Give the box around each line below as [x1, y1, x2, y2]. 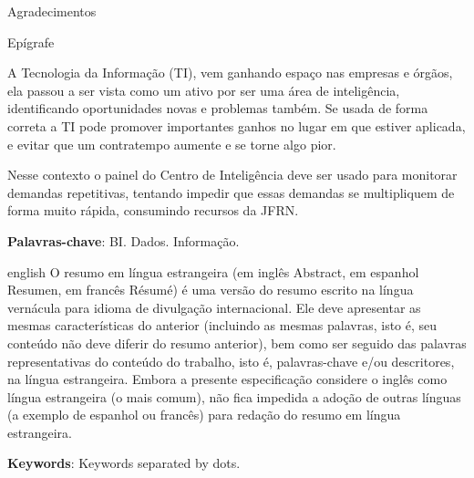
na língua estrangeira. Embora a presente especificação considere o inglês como [7, 369, 448, 389]
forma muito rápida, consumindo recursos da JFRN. [7, 201, 299, 220]
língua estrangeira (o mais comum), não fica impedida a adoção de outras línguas [7, 387, 461, 406]
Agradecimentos [7, 2, 97, 20]
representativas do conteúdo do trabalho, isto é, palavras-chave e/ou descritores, [7, 351, 455, 370]
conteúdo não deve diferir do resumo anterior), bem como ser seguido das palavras [7, 333, 467, 352]
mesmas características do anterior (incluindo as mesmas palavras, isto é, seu [7, 316, 438, 335]
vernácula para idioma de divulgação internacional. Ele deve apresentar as [7, 297, 421, 317]
